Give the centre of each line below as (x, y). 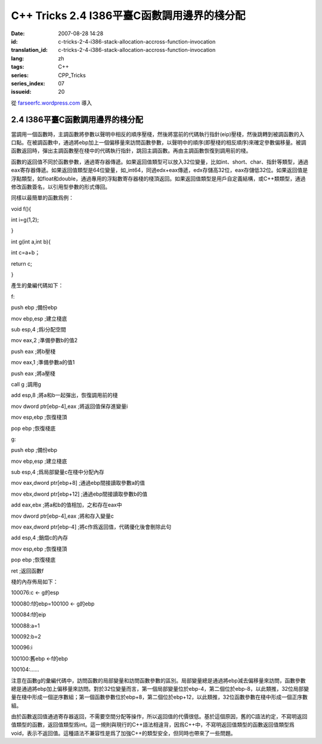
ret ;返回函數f (27, 571)
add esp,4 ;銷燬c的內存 (40, 538)
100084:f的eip (29, 614)
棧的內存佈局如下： (35, 582)
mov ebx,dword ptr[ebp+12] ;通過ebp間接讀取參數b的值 (79, 494)
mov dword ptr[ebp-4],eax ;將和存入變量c (63, 516)
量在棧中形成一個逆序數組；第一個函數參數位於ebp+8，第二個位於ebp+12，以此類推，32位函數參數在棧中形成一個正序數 (160, 697)
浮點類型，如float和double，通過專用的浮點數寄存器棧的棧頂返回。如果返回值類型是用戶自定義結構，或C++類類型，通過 (158, 179)
